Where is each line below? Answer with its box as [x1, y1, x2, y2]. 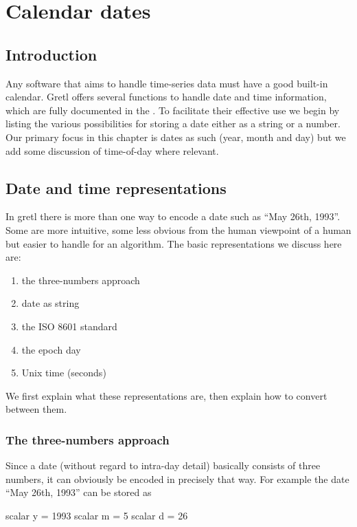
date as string [21, 296, 80, 310]
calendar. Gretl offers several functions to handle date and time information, [5, 89, 327, 104]
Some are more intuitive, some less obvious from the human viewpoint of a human [5, 222, 352, 237]
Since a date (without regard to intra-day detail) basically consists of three [5, 458, 321, 473]
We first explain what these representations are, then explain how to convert [5, 388, 327, 402]
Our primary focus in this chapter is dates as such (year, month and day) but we [5, 129, 346, 144]
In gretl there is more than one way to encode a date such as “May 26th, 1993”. [5, 209, 341, 224]
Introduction [5, 43, 97, 65]
